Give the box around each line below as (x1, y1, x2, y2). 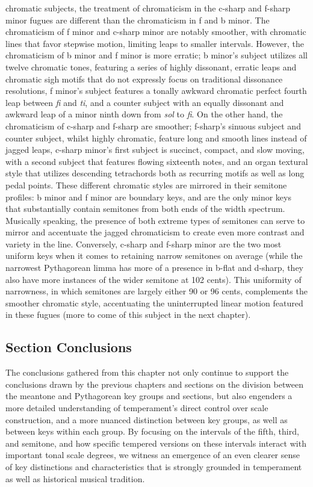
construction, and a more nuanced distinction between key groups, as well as (5, 413, 288, 426)
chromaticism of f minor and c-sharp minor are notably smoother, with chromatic (5, 25, 306, 38)
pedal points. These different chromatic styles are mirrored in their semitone (5, 178, 287, 191)
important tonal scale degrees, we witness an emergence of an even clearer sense (5, 448, 300, 461)
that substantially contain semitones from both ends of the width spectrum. (5, 202, 285, 215)
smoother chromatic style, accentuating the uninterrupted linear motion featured (5, 296, 303, 309)
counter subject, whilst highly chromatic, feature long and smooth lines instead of (5, 131, 307, 144)
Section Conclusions (5, 338, 132, 356)
